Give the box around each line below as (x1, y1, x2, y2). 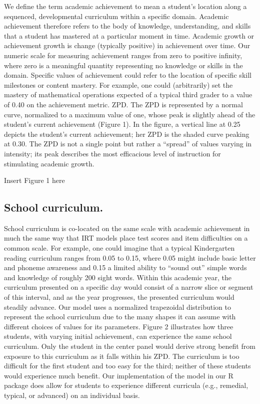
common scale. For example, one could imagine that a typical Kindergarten (4, 243, 235, 253)
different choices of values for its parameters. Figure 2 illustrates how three (4, 321, 233, 331)
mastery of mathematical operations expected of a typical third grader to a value (4, 89, 252, 100)
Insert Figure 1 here (4, 175, 65, 185)
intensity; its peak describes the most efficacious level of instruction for (4, 148, 221, 158)
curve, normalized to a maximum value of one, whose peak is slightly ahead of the (4, 109, 255, 119)
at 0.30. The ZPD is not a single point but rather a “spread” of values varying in (4, 138, 252, 149)
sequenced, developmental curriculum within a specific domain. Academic (4, 11, 229, 21)
